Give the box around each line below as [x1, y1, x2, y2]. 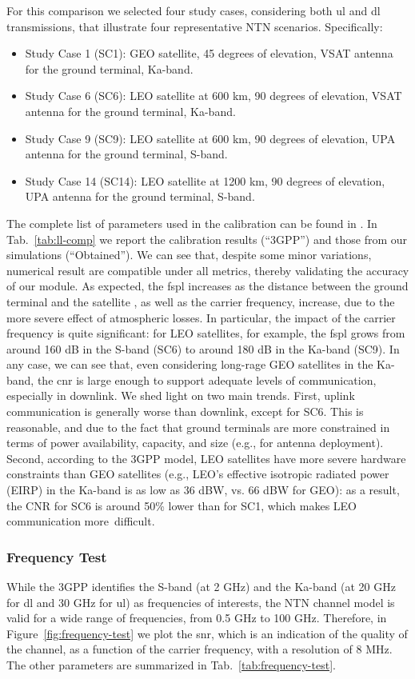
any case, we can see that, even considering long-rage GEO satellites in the [6, 356, 373, 373]
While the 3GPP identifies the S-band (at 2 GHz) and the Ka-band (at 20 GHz [6, 578, 396, 595]
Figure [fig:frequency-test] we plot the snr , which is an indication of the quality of [6, 625, 408, 641]
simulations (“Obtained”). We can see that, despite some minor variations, [6, 246, 372, 263]
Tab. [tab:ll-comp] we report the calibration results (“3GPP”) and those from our [6, 230, 408, 247]
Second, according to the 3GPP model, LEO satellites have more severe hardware [6, 449, 406, 466]
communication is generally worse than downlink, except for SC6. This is [6, 403, 364, 420]
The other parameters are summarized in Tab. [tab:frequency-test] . [6, 657, 336, 673]
